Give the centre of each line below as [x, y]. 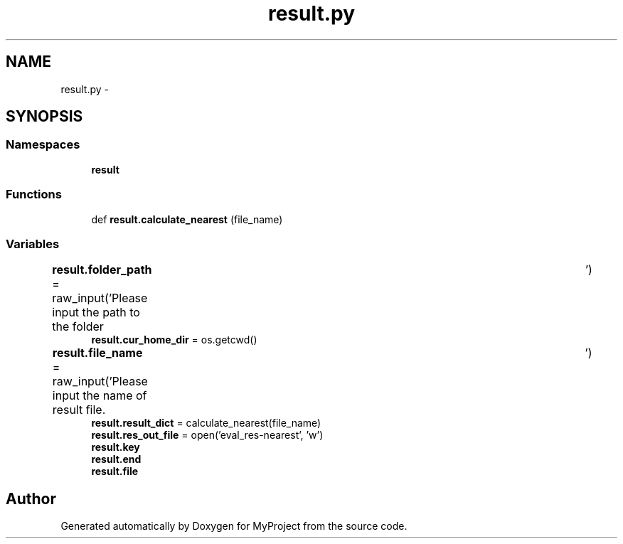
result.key [116, 447]
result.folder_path [102, 270]
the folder [78, 327]
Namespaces [43, 145]
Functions [34, 194]
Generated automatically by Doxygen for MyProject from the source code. [234, 526]
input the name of [100, 396]
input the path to [96, 313]
